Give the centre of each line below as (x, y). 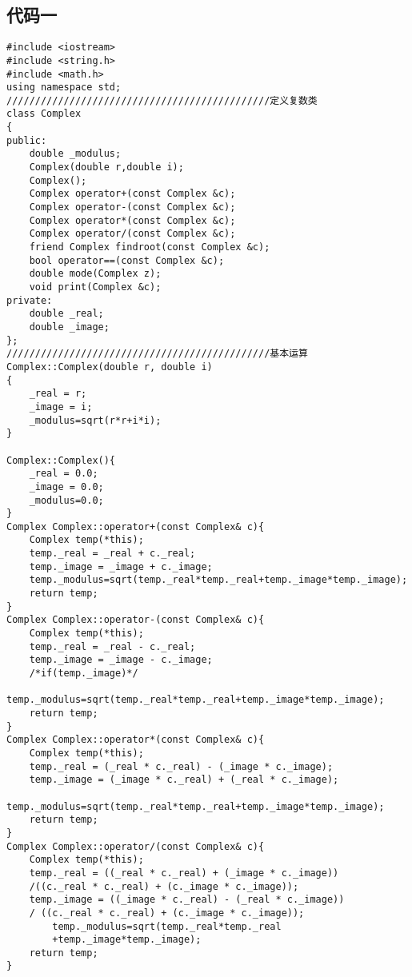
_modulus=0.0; (66, 500)
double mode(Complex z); (95, 274)
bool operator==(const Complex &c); (127, 260)
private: (30, 300)
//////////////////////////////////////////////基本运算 (157, 354)
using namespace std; (64, 88)
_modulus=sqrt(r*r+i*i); (95, 420)
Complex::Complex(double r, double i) (110, 367)
